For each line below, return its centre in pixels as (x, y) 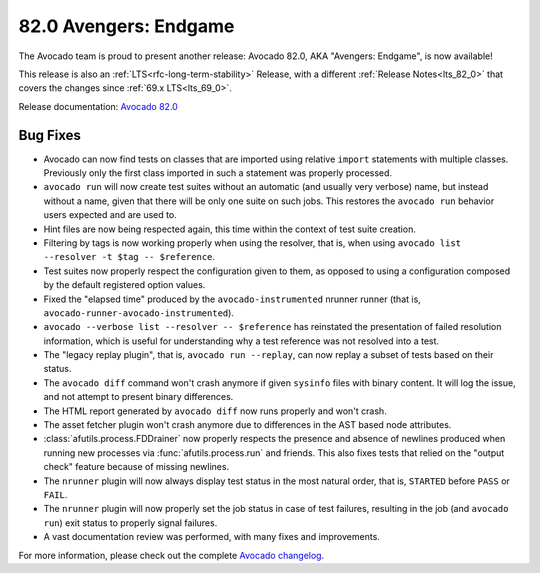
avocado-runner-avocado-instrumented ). (139, 312)
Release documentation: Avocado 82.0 (98, 106)
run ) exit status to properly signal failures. (130, 522)
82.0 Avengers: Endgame (126, 26)
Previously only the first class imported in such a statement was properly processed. (218, 173)
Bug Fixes (50, 135)
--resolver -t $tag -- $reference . (129, 257)
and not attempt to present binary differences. (138, 397)
